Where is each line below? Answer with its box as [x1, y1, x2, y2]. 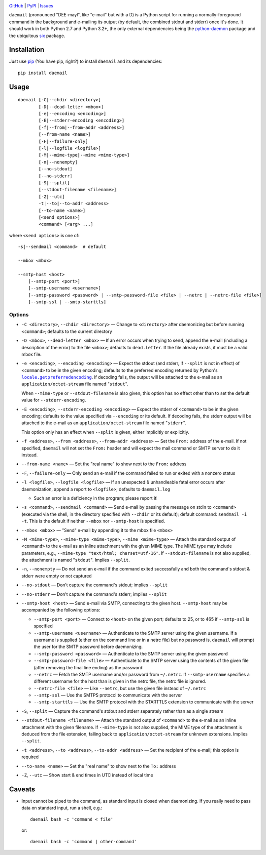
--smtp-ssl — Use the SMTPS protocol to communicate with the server [33, 692, 182, 698]
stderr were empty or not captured [21, 573, 92, 579]
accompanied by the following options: [21, 607, 100, 613]
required [21, 754, 39, 760]
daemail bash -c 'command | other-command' [30, 839, 137, 845]
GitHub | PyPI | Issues [9, 3, 54, 8]
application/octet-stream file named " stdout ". [21, 381, 128, 387]
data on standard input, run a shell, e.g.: [21, 805, 102, 811]
